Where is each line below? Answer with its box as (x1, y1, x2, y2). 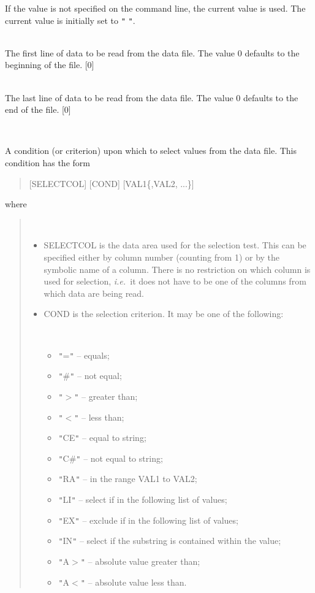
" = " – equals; (58, 348, 110, 361)
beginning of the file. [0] (5, 58, 94, 71)
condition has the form (5, 156, 90, 169)
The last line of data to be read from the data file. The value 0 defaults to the (5, 91, 298, 104)
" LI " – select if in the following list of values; (58, 493, 227, 506)
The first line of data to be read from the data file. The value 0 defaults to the (5, 46, 300, 59)
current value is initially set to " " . (5, 13, 135, 26)
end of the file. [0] (5, 103, 71, 116)
